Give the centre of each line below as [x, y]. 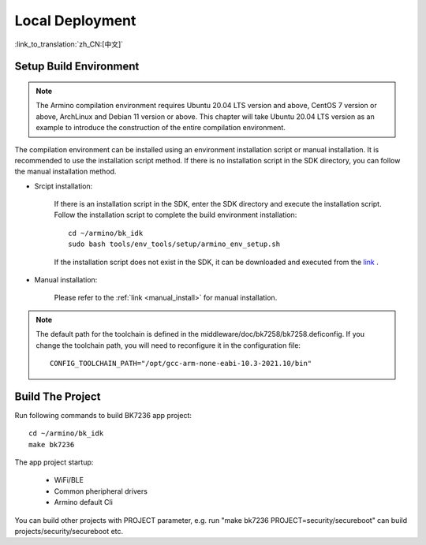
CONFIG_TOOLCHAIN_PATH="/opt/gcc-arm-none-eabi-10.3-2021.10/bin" [181, 363]
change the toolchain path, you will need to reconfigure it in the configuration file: [168, 345]
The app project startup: [54, 462]
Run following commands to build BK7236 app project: [103, 415]
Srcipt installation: [64, 186]
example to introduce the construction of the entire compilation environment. [161, 128]
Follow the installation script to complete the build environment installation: [176, 215]
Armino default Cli [84, 502]
